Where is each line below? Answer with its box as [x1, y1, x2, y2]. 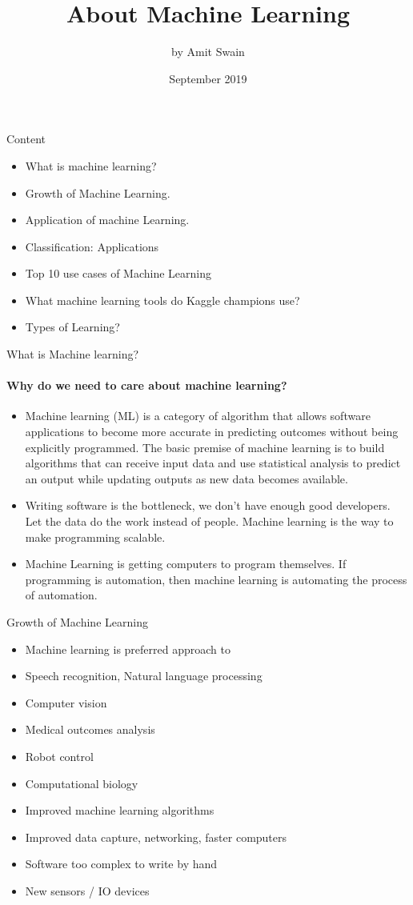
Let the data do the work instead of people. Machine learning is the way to [25, 513, 394, 530]
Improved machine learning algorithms [25, 802, 215, 819]
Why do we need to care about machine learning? [6, 377, 287, 394]
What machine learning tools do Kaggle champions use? [25, 291, 300, 308]
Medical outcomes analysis [25, 721, 155, 738]
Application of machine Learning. [25, 211, 190, 228]
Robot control [25, 747, 94, 764]
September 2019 [169, 70, 247, 86]
